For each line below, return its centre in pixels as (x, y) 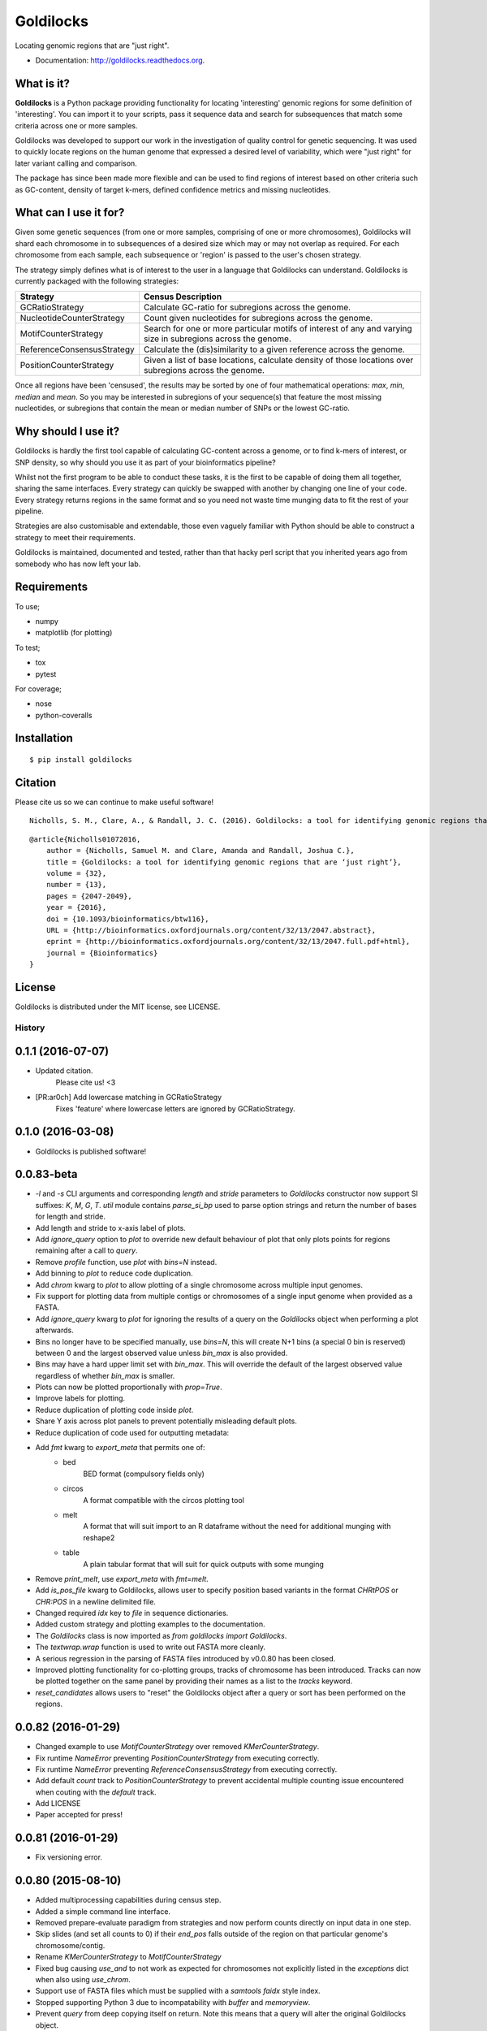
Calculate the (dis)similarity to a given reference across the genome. (274, 349)
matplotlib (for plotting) (74, 633)
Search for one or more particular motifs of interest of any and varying (278, 329)
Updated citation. (64, 1071)
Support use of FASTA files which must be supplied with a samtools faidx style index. (178, 1991)
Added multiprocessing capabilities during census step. (128, 1900)
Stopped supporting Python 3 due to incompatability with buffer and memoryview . (173, 2002)
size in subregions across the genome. (217, 339)
